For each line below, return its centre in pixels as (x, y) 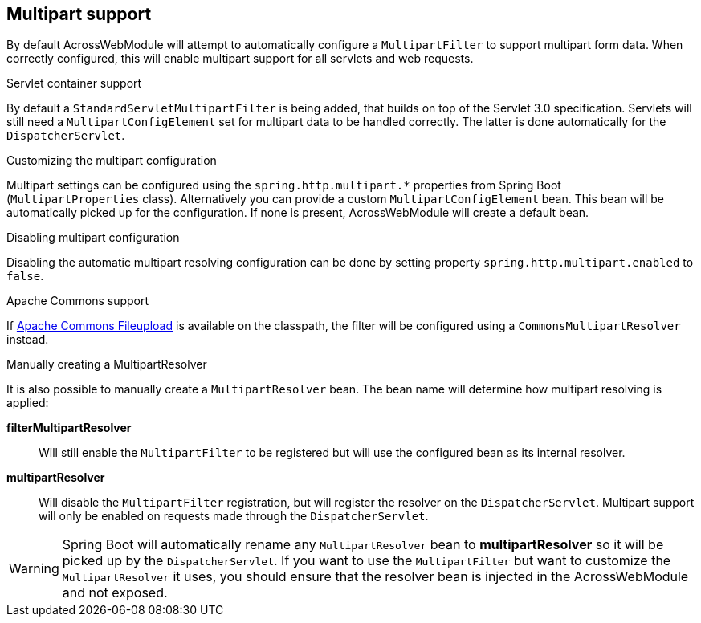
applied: (28, 403)
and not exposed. (115, 593)
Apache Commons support (78, 301)
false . (25, 276)
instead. (28, 340)
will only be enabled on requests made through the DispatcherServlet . (234, 516)
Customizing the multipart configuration (112, 161)
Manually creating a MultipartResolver (107, 364)
